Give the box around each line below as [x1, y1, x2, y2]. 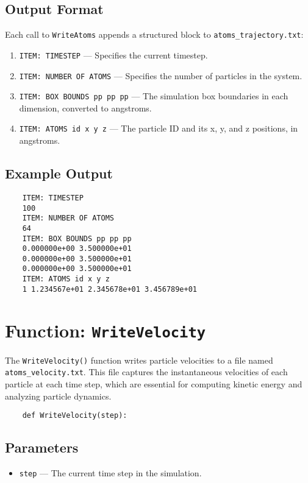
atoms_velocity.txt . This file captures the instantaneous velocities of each [5, 365, 288, 378]
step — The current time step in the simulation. [19, 467, 202, 479]
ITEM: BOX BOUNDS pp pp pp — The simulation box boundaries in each [19, 90, 288, 102]
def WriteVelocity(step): [22, 411, 127, 420]
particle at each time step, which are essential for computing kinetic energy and [5, 378, 303, 390]
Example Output [5, 164, 113, 183]
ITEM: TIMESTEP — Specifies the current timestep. [19, 48, 208, 61]
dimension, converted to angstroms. [19, 101, 152, 114]
